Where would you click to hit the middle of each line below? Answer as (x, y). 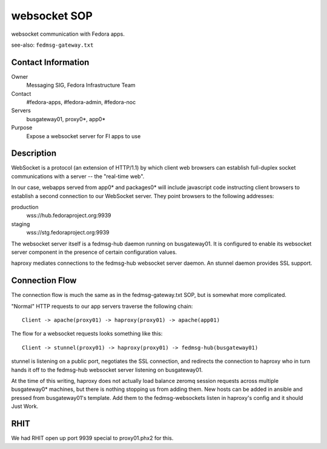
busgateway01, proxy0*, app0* (66, 119)
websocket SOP (52, 16)
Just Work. (25, 407)
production (25, 207)
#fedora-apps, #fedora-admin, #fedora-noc (81, 102)
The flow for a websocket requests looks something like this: (87, 334)
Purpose (22, 128)
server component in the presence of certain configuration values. (94, 252)
